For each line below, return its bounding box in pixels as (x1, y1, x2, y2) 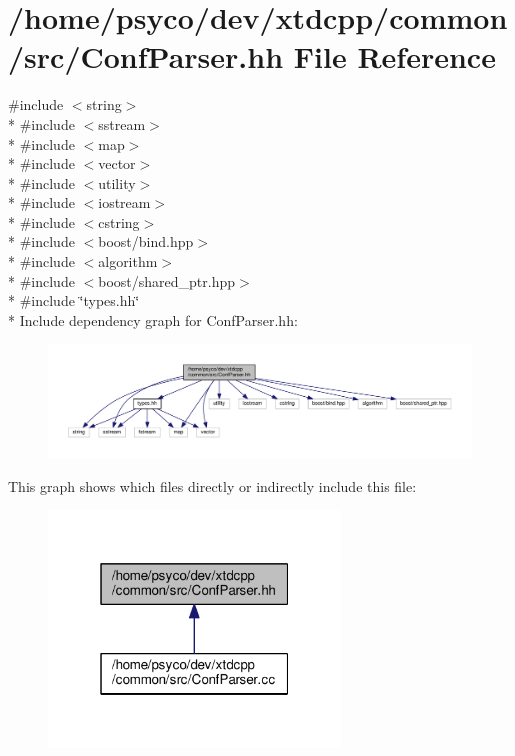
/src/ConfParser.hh (8, 36, 284, 77)
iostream (98, 192, 151, 213)
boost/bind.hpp (98, 231, 194, 252)
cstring (98, 211, 140, 232)
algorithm (98, 251, 158, 272)
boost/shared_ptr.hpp (98, 270, 236, 291)
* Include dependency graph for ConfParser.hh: (8, 309, 298, 330)
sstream (98, 113, 146, 134)
